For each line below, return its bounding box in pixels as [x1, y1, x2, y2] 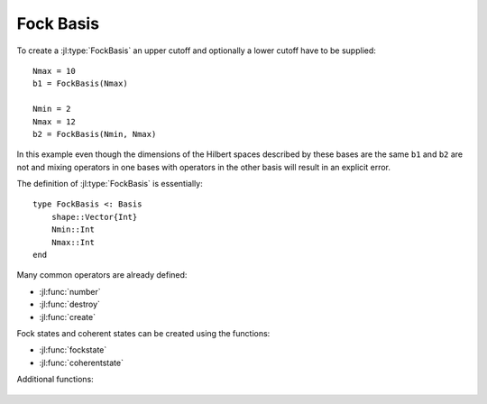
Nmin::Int [51, 225, 95, 234]
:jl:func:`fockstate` [39, 344, 107, 355]
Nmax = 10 [32, 66, 76, 76]
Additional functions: [16, 374, 94, 385]
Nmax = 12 [32, 116, 76, 126]
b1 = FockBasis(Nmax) [32, 78, 128, 89]
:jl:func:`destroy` [39, 298, 101, 310]
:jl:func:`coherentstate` [39, 357, 124, 368]
